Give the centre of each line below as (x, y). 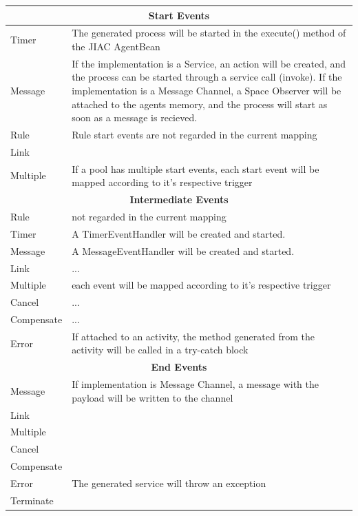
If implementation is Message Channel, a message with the (196, 384)
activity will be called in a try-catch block (160, 350)
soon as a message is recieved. (135, 117)
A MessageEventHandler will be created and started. (183, 250)
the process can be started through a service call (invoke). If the (207, 77)
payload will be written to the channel (152, 397)
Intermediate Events (179, 199)
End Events (179, 367)
